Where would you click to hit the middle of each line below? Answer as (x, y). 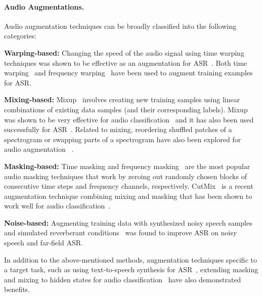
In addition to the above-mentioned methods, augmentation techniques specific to (130, 259)
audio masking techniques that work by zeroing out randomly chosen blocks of (125, 176)
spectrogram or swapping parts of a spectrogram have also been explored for (123, 139)
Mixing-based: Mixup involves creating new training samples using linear (122, 99)
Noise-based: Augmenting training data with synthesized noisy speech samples (128, 222)
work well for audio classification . (57, 206)
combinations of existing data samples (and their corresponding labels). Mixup (126, 109)
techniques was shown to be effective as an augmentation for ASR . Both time (126, 62)
